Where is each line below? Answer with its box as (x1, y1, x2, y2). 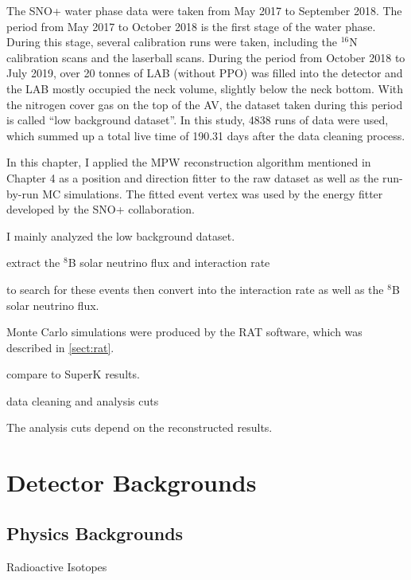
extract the (6, 254, 60, 271)
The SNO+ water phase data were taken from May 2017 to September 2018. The (6, 2, 402, 18)
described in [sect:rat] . (6, 339, 114, 355)
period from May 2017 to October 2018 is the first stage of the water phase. (6, 18, 376, 34)
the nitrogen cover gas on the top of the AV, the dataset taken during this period (6, 96, 403, 112)
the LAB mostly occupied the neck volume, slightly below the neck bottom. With (6, 80, 404, 96)
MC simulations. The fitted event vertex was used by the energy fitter (42, 185, 383, 202)
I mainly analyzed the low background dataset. (6, 227, 235, 244)
